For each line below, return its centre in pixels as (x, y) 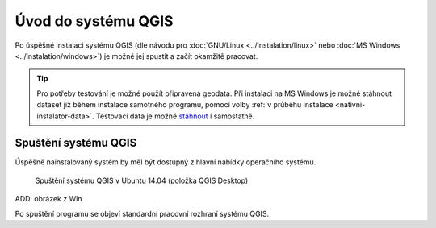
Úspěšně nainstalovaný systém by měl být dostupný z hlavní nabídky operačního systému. (166, 162)
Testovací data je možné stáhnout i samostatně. (175, 116)
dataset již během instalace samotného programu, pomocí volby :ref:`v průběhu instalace (185, 105)
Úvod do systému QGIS (94, 21)
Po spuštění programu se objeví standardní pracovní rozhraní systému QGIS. (142, 213)
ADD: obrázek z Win (48, 199)
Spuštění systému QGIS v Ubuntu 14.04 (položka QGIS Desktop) (142, 180)
